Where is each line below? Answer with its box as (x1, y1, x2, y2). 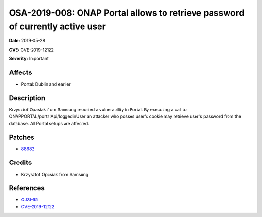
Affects (9, 68, 33, 76)
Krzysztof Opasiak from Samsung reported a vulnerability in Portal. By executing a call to (9, 107, 187, 112)
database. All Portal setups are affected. (9, 120, 89, 126)
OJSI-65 (21, 197, 38, 203)
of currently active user (9, 21, 106, 32)
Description (9, 94, 46, 102)
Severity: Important (9, 56, 49, 62)
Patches (9, 133, 34, 141)
